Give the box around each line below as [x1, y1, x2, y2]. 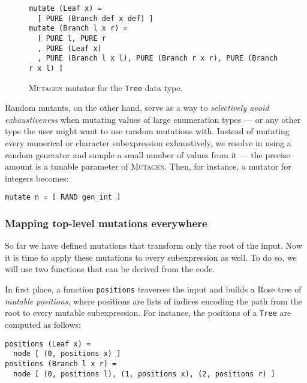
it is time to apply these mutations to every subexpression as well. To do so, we [5, 251, 297, 263]
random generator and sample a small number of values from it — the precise [5, 148, 290, 161]
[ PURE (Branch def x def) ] [37, 14, 153, 23]
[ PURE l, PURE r [37, 34, 106, 43]
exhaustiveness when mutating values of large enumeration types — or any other [5, 113, 301, 125]
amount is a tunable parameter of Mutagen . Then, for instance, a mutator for [5, 160, 291, 173]
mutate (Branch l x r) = [29, 24, 128, 33]
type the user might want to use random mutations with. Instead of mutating [5, 125, 290, 137]
